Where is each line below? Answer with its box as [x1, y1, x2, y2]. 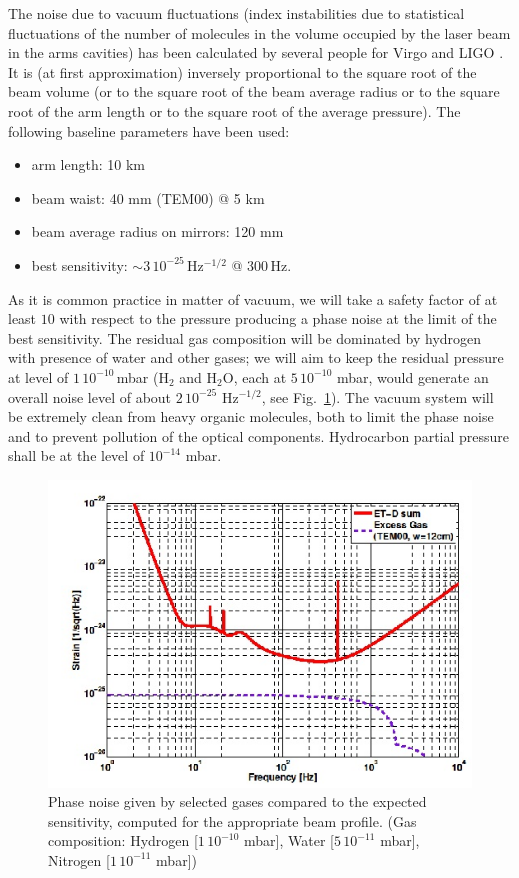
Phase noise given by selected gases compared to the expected [48, 791, 427, 812]
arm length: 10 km [31, 154, 146, 175]
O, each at [222, 366, 287, 387]
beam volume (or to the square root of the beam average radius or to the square [8, 81, 500, 102]
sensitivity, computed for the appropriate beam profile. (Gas [48, 810, 417, 831]
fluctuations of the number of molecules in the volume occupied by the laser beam [8, 22, 511, 43]
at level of [8, 366, 69, 387]
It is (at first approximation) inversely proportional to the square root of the [8, 61, 477, 82]
